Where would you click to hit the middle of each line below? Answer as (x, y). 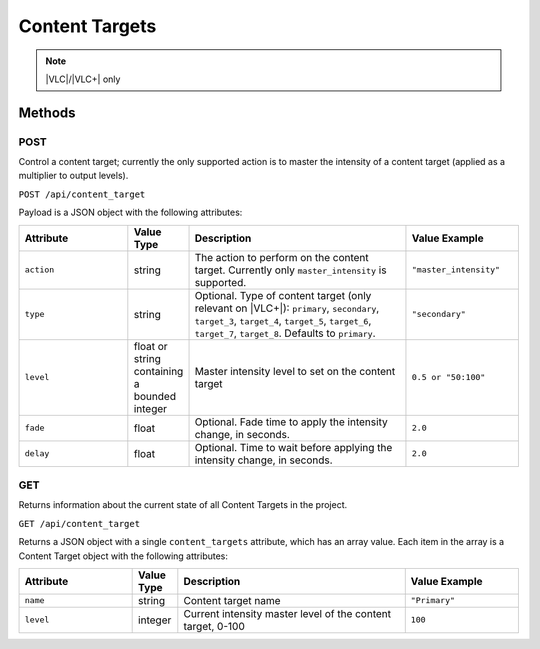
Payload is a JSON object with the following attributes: (130, 212)
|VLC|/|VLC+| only (83, 79)
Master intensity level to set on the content (295, 371)
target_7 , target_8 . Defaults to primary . (285, 333)
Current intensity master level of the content (287, 613)
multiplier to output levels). (73, 176)
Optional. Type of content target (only (283, 295)
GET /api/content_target (79, 523)
